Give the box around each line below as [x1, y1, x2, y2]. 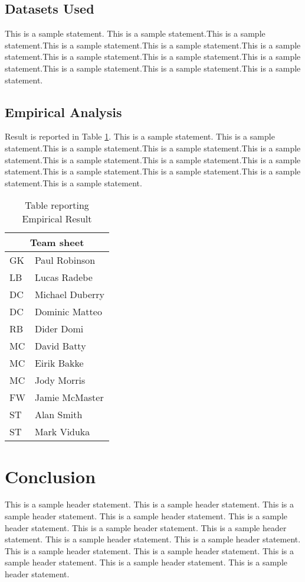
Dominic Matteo [34, 305, 102, 319]
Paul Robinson [34, 253, 96, 267]
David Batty [34, 339, 86, 353]
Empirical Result [22, 212, 92, 226]
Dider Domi [34, 322, 84, 336]
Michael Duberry [34, 287, 105, 302]
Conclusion [5, 464, 96, 488]
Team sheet [29, 235, 84, 250]
